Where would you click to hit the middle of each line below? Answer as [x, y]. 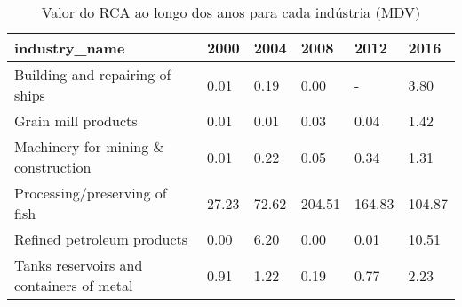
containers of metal [74, 285]
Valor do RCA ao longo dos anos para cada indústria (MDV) [231, 12]
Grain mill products [76, 121]
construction [53, 167]
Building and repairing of [93, 74]
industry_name [70, 48]
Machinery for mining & [90, 146]
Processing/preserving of [91, 193]
